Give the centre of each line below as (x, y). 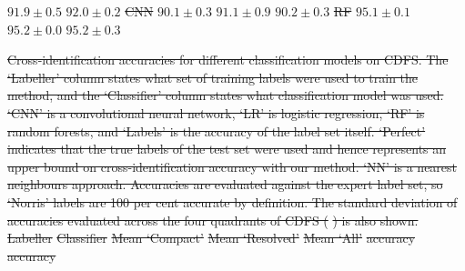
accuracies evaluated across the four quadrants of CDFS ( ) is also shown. (213, 220)
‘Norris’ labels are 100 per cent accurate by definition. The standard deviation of (232, 201)
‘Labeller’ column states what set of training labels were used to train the (213, 77)
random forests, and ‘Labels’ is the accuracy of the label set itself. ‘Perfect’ (217, 130)
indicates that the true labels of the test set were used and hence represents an (227, 149)
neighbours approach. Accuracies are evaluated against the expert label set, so (225, 184)
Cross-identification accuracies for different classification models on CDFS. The (228, 60)
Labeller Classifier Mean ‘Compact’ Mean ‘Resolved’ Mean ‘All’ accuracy (212, 238)
